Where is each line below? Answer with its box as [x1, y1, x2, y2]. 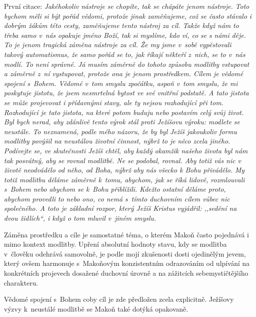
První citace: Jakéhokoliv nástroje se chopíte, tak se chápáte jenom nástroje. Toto [4, 1, 249, 11]
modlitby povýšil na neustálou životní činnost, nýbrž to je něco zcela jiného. [4, 136, 230, 146]
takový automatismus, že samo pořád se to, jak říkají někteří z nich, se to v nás [4, 49, 246, 59]
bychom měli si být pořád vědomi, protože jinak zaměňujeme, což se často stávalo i [4, 10, 252, 21]
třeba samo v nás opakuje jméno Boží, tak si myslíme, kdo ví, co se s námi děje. [4, 29, 246, 40]
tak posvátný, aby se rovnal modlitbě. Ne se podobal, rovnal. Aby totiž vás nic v [4, 155, 241, 165]
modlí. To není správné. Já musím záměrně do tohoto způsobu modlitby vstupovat [4, 58, 250, 69]
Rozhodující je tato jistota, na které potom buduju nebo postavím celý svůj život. [4, 107, 244, 117]
